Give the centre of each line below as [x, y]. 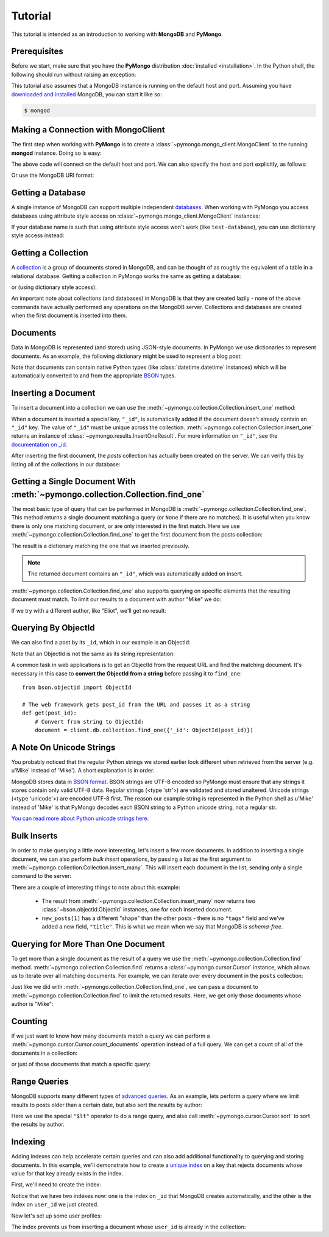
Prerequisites [37, 52]
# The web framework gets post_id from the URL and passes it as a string [136, 704]
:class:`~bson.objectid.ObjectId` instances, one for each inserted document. [137, 910]
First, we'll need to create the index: [56, 1185]
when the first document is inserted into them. [69, 315]
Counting [30, 1021]
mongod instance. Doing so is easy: [56, 153]
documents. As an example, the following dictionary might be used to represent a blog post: [126, 356]
